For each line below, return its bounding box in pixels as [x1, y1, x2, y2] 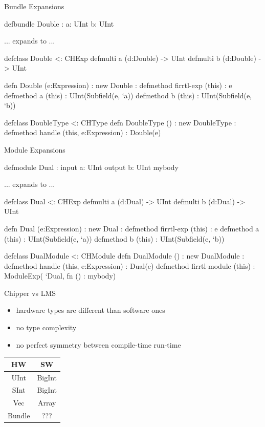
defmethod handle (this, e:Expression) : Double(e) [4, 127, 161, 138]
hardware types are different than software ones [16, 305, 165, 315]
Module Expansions [4, 144, 65, 155]
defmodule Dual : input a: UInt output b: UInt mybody [4, 161, 179, 172]
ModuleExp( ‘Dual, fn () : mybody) [4, 270, 116, 281]
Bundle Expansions [4, 1, 64, 11]
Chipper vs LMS [4, 287, 56, 298]
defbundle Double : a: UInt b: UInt [4, 18, 114, 29]
